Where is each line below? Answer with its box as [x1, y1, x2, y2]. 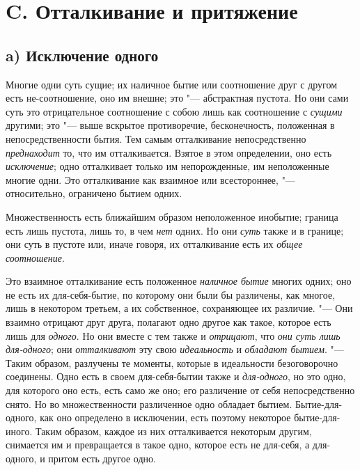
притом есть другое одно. [48, 451, 156, 466]
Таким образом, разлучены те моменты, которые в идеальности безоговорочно [6, 355, 338, 370]
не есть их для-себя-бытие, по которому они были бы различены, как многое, [6, 287, 336, 301]
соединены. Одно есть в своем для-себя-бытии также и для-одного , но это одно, [6, 369, 346, 384]
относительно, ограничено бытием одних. [6, 186, 182, 201]
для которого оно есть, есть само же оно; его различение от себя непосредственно [6, 383, 355, 398]
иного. [6, 423, 33, 438]
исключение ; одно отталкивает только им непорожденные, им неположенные [6, 159, 329, 173]
